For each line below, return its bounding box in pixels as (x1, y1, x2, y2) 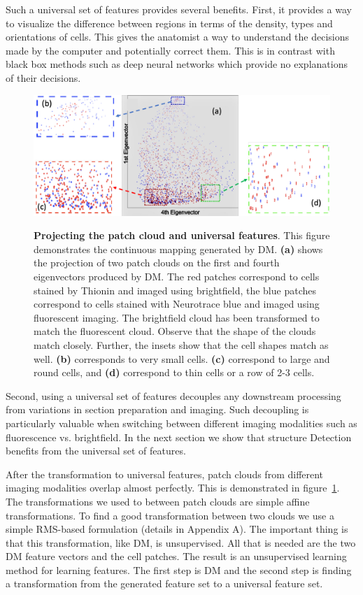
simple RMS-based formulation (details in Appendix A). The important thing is (6, 522, 348, 536)
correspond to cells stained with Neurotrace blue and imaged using (34, 296, 320, 311)
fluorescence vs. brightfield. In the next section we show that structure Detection (6, 429, 352, 444)
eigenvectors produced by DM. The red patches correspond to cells (34, 269, 320, 284)
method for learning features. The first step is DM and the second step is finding (6, 562, 352, 577)
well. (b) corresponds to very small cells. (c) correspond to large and (34, 351, 330, 366)
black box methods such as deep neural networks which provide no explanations (6, 57, 348, 71)
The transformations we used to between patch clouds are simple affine (6, 494, 310, 508)
